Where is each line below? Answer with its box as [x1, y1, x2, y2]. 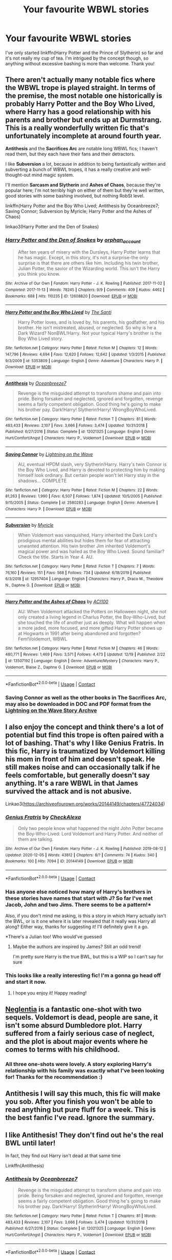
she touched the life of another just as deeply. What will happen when [17, 619, 165, 626]
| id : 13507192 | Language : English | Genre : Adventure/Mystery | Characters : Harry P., [5, 659, 160, 664]
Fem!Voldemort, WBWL [17, 635, 68, 642]
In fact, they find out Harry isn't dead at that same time [5, 1152, 121, 1159]
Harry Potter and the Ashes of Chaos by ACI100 [5, 598, 109, 605]
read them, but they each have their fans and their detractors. [5, 151, 136, 157]
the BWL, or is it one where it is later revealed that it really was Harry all [5, 918, 156, 925]
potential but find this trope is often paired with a [5, 731, 164, 739]
